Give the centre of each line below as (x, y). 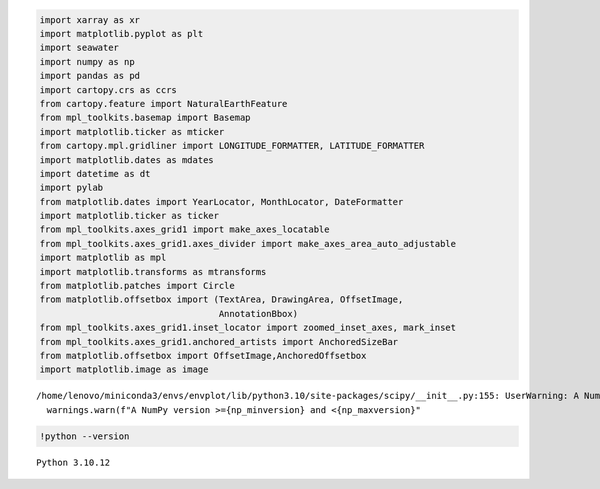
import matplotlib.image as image (124, 369)
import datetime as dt (95, 173)
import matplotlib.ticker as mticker (132, 131)
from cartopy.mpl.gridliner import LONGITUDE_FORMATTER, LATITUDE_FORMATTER (232, 146)
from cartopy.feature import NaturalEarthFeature (163, 103)
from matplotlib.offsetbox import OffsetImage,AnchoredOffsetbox (203, 355)
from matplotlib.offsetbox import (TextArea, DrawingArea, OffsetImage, (221, 299)
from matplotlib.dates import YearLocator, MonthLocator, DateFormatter (221, 201)
